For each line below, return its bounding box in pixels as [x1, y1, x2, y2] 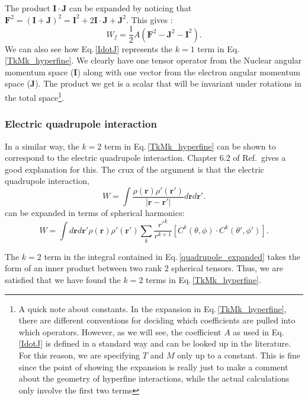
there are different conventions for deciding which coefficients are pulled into [18, 314, 296, 326]
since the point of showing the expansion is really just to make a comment [18, 360, 288, 373]
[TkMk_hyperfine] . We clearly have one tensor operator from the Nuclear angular [5, 54, 302, 66]
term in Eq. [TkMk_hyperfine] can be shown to [104, 139, 276, 152]
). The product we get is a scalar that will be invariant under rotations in [35, 77, 302, 90]
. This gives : [126, 13, 173, 26]
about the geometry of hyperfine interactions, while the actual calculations [18, 372, 290, 385]
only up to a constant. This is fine [177, 348, 301, 361]
